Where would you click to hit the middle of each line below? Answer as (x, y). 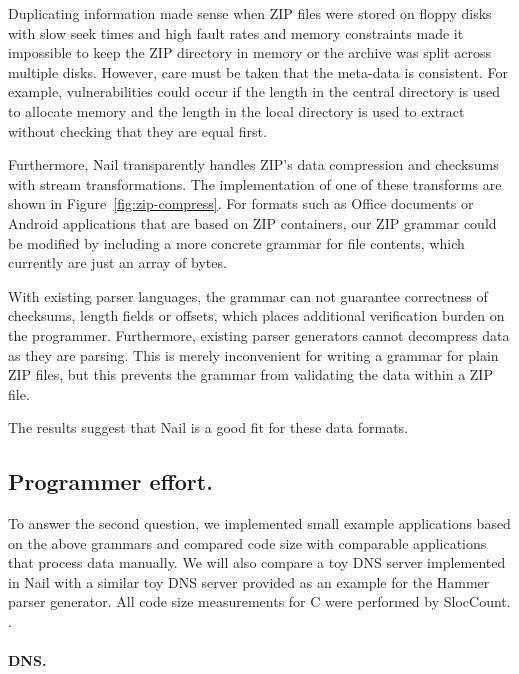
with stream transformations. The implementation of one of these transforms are (255, 183)
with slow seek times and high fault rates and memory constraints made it (236, 32)
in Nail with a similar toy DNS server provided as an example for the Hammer (249, 581)
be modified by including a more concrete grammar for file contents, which (236, 242)
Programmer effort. (110, 481)
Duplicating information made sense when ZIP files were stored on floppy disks (250, 13)
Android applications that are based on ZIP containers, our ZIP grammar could (252, 222)
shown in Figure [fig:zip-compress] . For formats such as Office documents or (241, 203)
